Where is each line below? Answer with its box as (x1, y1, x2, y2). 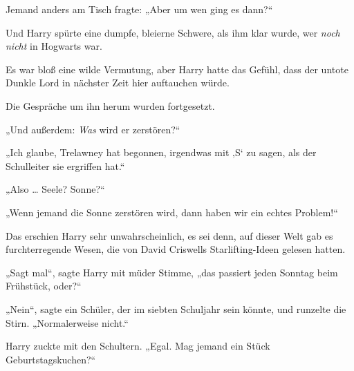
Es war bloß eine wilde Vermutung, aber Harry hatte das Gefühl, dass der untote (6, 61, 348, 76)
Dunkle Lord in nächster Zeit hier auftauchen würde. (6, 75, 230, 90)
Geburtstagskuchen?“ (6, 352, 96, 366)
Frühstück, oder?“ (6, 278, 82, 293)
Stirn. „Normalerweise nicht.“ (6, 315, 129, 330)
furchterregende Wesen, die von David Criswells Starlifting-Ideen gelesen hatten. (6, 242, 346, 256)
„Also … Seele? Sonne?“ (6, 182, 105, 196)
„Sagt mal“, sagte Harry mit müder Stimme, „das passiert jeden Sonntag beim (6, 265, 338, 279)
